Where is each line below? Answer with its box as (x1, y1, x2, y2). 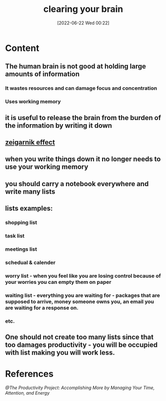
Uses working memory (5, 98, 61, 105)
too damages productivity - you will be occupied (5, 340, 158, 349)
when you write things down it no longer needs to (5, 155, 161, 163)
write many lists (5, 187, 55, 196)
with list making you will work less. (5, 348, 115, 357)
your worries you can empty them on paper (5, 278, 111, 285)
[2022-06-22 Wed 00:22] (56, 20, 110, 26)
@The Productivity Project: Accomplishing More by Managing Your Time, (5, 385, 155, 391)
